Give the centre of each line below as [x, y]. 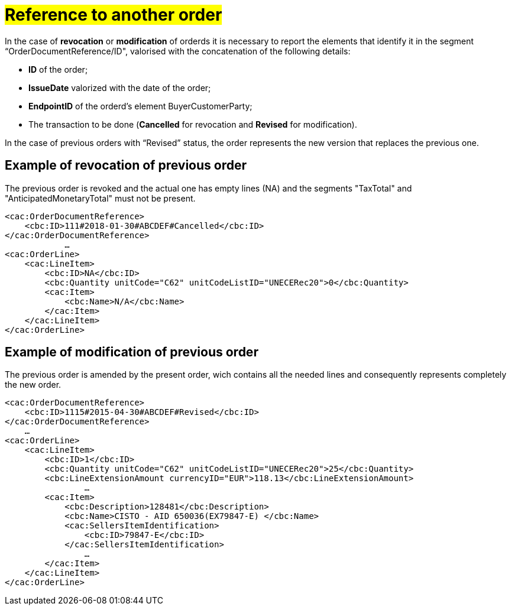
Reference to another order [114, 15]
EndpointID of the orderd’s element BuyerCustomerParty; [140, 106]
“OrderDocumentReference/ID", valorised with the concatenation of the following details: [178, 51]
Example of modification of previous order [132, 352]
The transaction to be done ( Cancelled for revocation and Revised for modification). [193, 124]
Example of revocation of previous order [126, 166]
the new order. [33, 385]
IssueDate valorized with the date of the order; [120, 87]
